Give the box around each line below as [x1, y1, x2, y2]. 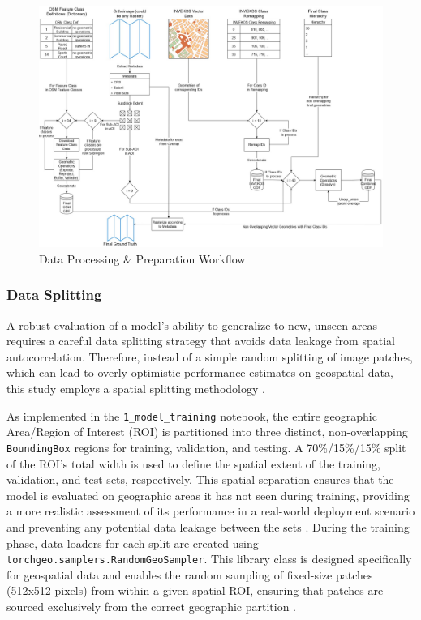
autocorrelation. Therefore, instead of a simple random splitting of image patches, [6, 348, 414, 365]
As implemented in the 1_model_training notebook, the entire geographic [6, 407, 377, 424]
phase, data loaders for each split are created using [6, 534, 259, 551]
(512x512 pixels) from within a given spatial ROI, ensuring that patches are [6, 582, 384, 599]
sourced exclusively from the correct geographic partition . [6, 597, 297, 614]
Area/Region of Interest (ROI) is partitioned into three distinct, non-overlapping [6, 423, 408, 440]
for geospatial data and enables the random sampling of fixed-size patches [6, 566, 373, 583]
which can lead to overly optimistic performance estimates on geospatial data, [6, 364, 393, 381]
